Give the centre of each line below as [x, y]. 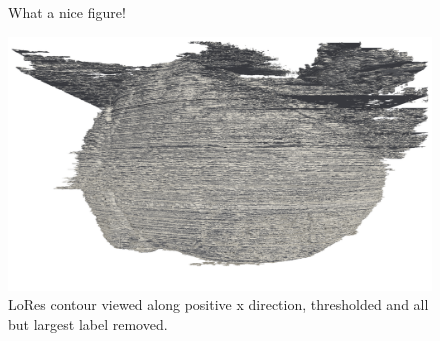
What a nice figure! [67, 12]
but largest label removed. [88, 324]
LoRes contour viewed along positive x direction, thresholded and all [218, 304]
